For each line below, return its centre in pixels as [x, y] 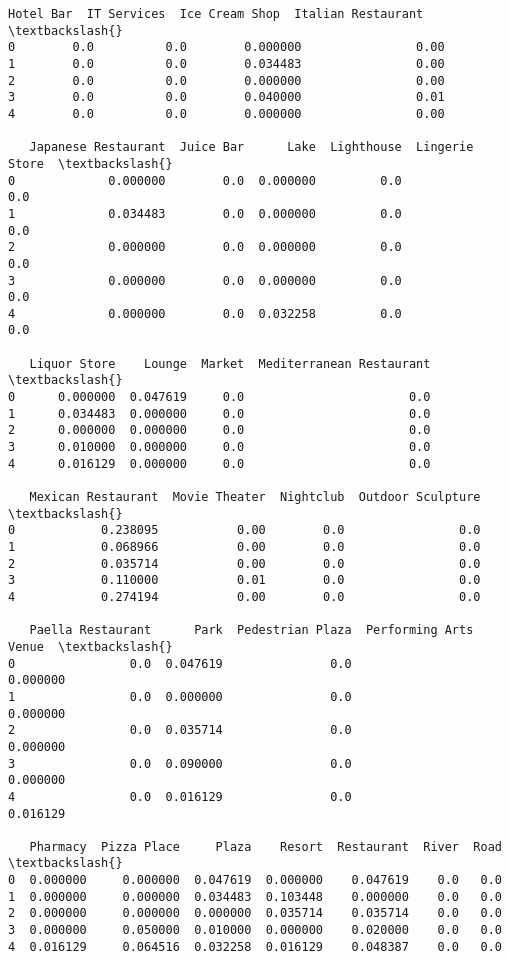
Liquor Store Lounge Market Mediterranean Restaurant [230, 363]
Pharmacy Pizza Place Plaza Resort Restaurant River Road [265, 846]
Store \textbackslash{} [90, 163]
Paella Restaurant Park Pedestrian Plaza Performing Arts [251, 630]
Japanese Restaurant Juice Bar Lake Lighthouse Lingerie [251, 147]
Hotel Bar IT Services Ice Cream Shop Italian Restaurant [216, 14]
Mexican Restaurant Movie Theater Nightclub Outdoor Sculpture [255, 497]
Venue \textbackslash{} [90, 646]
